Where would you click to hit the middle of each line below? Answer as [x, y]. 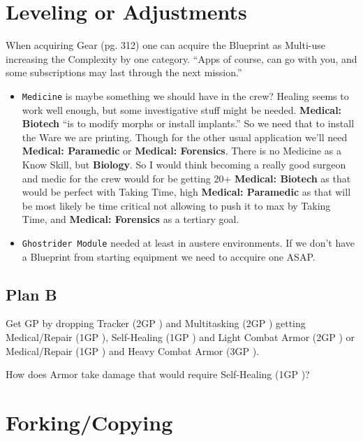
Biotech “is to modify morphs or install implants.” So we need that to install [188, 123]
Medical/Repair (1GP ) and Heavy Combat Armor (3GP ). [132, 350]
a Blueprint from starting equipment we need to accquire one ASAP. [169, 256]
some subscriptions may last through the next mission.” [124, 72]
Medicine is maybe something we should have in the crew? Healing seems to [185, 95]
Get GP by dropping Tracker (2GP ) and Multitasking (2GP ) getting [156, 323]
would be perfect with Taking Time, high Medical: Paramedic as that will [186, 192]
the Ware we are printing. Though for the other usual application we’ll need [185, 137]
